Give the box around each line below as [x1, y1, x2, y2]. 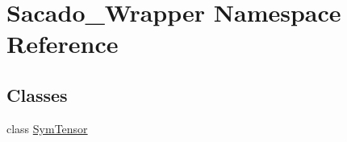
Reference [6, 27, 119, 60]
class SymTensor [6, 120, 88, 136]
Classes [6, 82, 68, 107]
